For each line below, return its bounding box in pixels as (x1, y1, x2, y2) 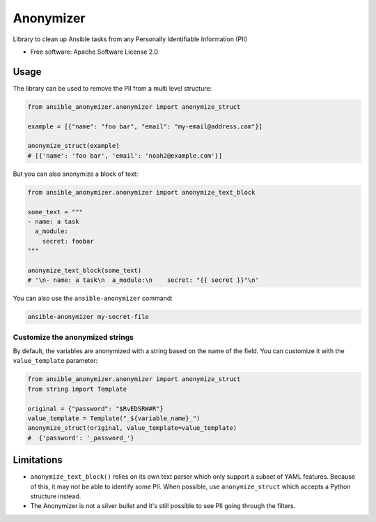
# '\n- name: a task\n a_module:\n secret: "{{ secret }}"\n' (27, 276, 259, 284)
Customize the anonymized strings (13, 332, 134, 342)
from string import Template (27, 385, 127, 393)
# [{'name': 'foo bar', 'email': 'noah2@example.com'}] (27, 151, 223, 160)
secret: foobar (42, 237, 94, 245)
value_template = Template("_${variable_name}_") (27, 414, 201, 422)
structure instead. (30, 492, 81, 500)
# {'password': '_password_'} (27, 433, 135, 442)
